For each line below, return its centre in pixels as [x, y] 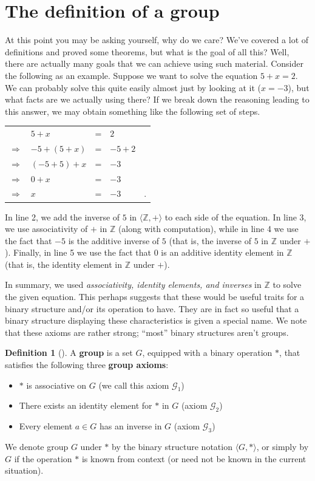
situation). [24, 470]
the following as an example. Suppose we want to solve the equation [131, 75]
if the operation [43, 458]
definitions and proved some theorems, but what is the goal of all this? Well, [147, 51]
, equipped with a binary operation [207, 353]
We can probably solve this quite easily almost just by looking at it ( [133, 87]
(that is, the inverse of [210, 240]
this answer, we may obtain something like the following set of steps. [133, 111]
